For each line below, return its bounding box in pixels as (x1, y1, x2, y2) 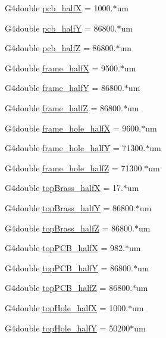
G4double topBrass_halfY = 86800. (5, 201, 136, 214)
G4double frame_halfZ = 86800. (5, 101, 123, 114)
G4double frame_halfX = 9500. (5, 61, 120, 74)
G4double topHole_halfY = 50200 (5, 321, 130, 334)
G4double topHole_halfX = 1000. (5, 301, 129, 314)
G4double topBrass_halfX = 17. (5, 181, 123, 194)
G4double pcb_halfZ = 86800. (5, 42, 116, 54)
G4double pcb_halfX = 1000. (5, 2, 113, 14)
